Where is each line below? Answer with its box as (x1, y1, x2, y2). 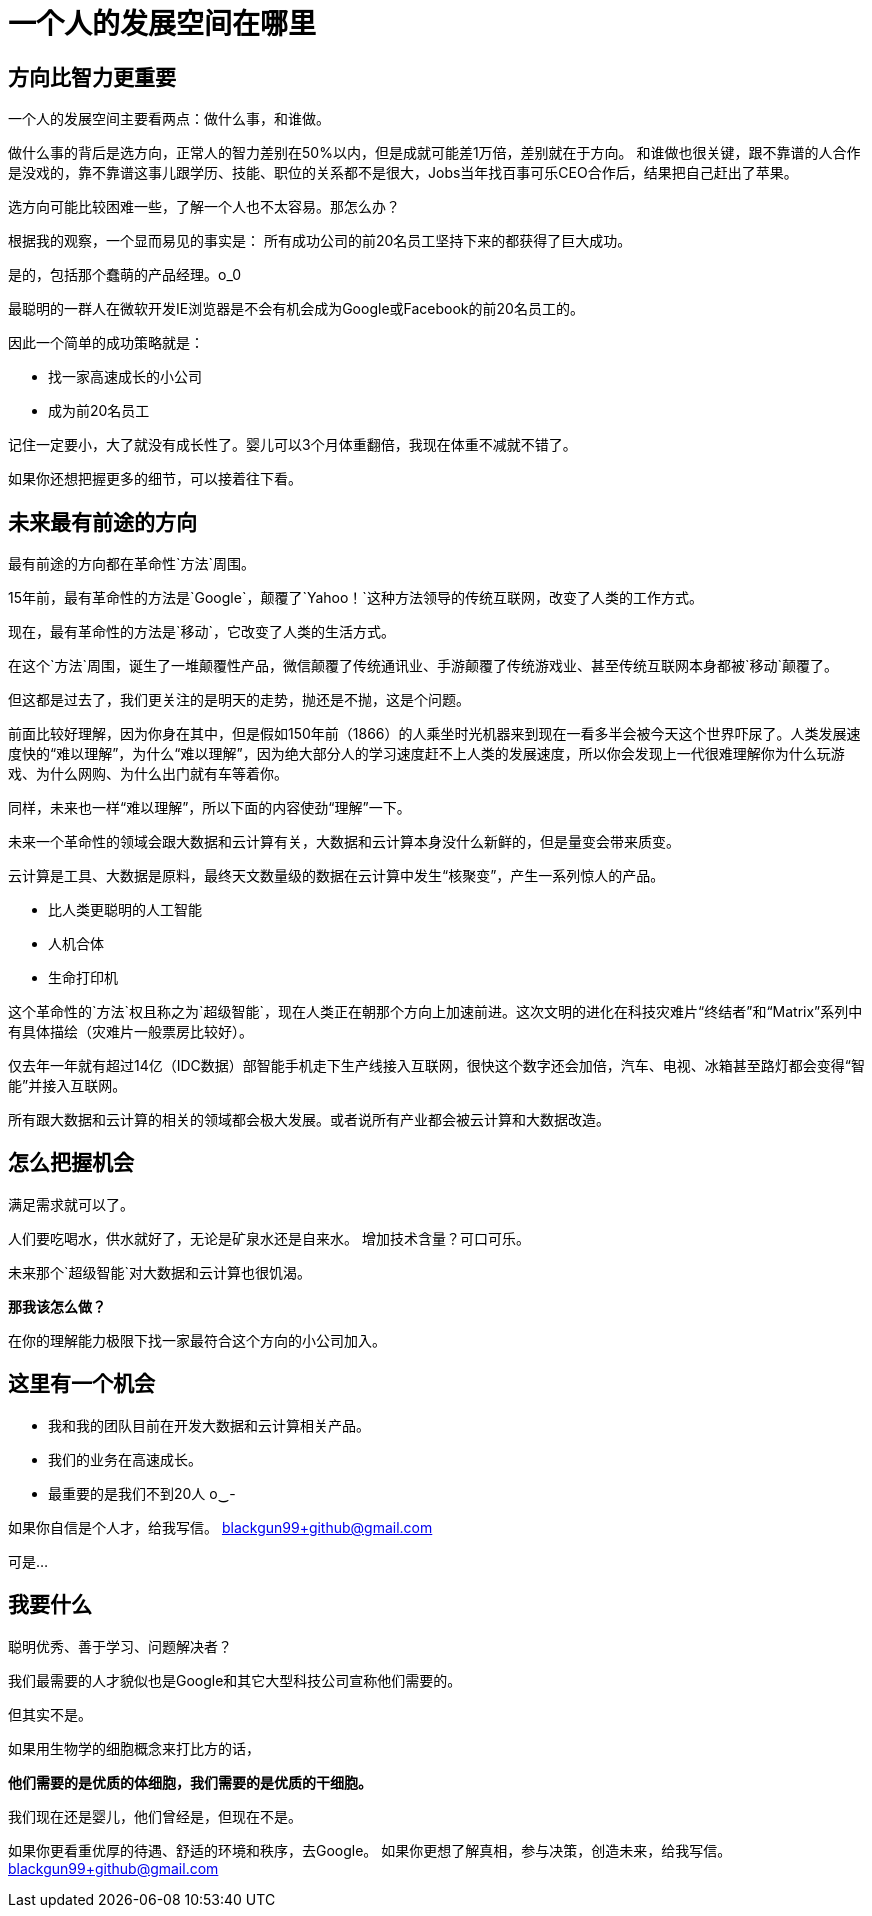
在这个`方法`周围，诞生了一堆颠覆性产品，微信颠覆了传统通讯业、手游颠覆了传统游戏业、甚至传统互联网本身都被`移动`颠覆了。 (8, 657, 839, 675)
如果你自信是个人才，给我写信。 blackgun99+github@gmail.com (8, 1518, 433, 1536)
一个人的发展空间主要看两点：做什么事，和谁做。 (8, 110, 330, 128)
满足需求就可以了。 (8, 1195, 134, 1213)
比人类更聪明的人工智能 (48, 901, 202, 919)
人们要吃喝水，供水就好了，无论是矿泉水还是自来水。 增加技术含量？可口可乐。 (8, 1229, 530, 1247)
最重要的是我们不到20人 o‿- (48, 1484, 236, 1502)
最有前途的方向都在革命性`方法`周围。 (8, 555, 256, 573)
